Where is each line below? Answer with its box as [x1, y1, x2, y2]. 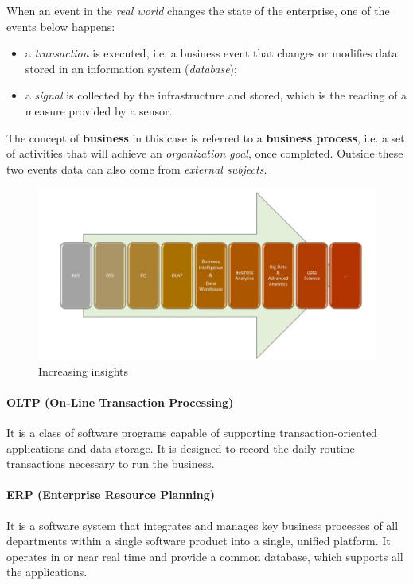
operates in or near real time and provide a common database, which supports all [6, 548, 403, 564]
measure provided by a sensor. [25, 102, 173, 119]
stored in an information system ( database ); [25, 60, 237, 76]
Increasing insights [38, 362, 129, 379]
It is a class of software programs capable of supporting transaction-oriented [6, 424, 377, 441]
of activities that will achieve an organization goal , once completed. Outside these [6, 145, 403, 162]
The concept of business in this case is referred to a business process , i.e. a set [6, 129, 405, 146]
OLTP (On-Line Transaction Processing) [6, 393, 234, 410]
